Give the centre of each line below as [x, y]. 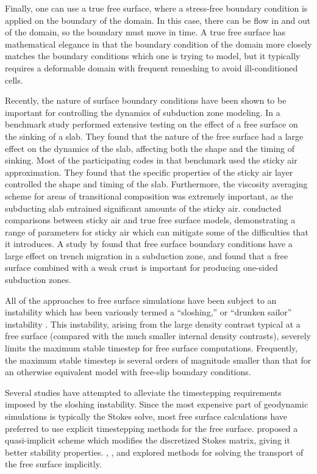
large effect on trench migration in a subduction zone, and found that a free [147, 255]
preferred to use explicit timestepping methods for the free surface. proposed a [151, 428]
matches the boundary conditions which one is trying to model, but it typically [153, 56]
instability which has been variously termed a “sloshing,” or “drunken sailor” [148, 312]
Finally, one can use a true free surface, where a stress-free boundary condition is [156, 8]
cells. [14, 80]
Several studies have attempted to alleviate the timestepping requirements [143, 392]
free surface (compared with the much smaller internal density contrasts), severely [158, 336]
